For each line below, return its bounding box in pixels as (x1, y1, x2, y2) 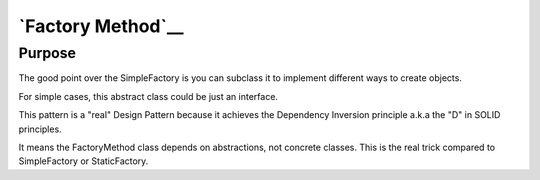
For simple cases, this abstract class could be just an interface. (18, 90, 279, 102)
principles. (18, 123, 62, 135)
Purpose (18, 44, 77, 62)
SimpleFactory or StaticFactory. (18, 155, 149, 167)
